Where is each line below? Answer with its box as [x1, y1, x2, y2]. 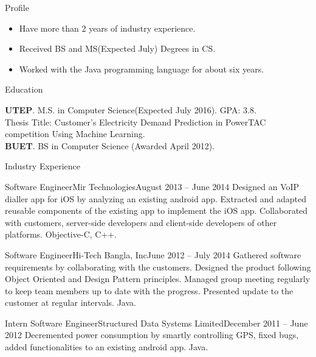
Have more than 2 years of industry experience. [19, 21, 196, 34]
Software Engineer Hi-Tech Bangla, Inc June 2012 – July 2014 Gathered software [5, 248, 301, 261]
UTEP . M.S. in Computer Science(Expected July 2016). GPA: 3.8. [5, 103, 256, 116]
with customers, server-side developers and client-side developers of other [5, 216, 277, 228]
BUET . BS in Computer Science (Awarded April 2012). [5, 139, 215, 152]
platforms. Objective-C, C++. [5, 228, 117, 241]
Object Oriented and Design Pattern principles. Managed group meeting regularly [5, 272, 311, 285]
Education [5, 83, 43, 96]
